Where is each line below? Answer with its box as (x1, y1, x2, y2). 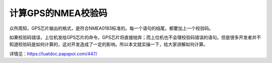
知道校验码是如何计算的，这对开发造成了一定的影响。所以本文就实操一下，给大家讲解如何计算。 (9, 41, 208, 47)
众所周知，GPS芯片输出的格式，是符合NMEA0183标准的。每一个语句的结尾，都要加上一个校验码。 (9, 25, 214, 31)
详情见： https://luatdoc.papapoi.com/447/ (9, 50, 98, 56)
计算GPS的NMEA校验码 (9, 8, 108, 19)
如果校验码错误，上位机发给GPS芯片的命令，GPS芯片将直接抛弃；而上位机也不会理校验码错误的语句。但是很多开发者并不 (9, 34, 261, 40)
